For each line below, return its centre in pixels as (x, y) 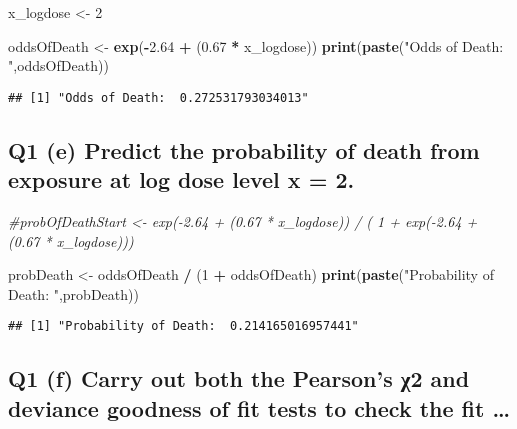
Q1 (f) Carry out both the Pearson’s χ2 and (239, 378)
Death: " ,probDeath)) (73, 293)
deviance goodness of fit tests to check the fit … (259, 407)
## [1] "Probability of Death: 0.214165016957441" (183, 326)
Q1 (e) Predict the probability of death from (244, 149)
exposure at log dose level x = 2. (181, 179)
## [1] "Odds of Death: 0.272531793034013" (158, 97)
